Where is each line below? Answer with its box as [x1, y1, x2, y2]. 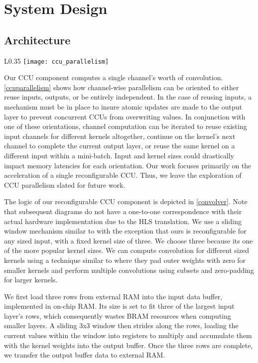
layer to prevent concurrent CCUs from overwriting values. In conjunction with [4, 111, 246, 121]
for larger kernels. [4, 274, 58, 285]
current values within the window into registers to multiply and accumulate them [4, 330, 252, 341]
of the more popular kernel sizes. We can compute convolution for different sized [4, 245, 249, 255]
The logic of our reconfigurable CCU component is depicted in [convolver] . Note [4, 196, 248, 207]
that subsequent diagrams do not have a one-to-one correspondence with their [4, 206, 242, 216]
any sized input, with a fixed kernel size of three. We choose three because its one [4, 235, 253, 245]
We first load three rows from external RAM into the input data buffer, [4, 291, 223, 301]
